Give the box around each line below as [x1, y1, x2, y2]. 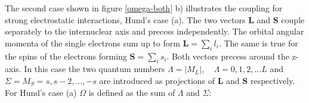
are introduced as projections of [99, 74, 215, 86]
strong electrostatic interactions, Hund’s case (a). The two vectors [5, 13, 246, 26]
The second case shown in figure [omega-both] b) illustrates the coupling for [5, 2, 283, 14]
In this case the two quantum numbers [24, 63, 165, 75]
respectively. [250, 74, 295, 86]
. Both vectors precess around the [166, 49, 289, 62]
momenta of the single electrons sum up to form [5, 36, 180, 49]
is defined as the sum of [88, 86, 175, 98]
